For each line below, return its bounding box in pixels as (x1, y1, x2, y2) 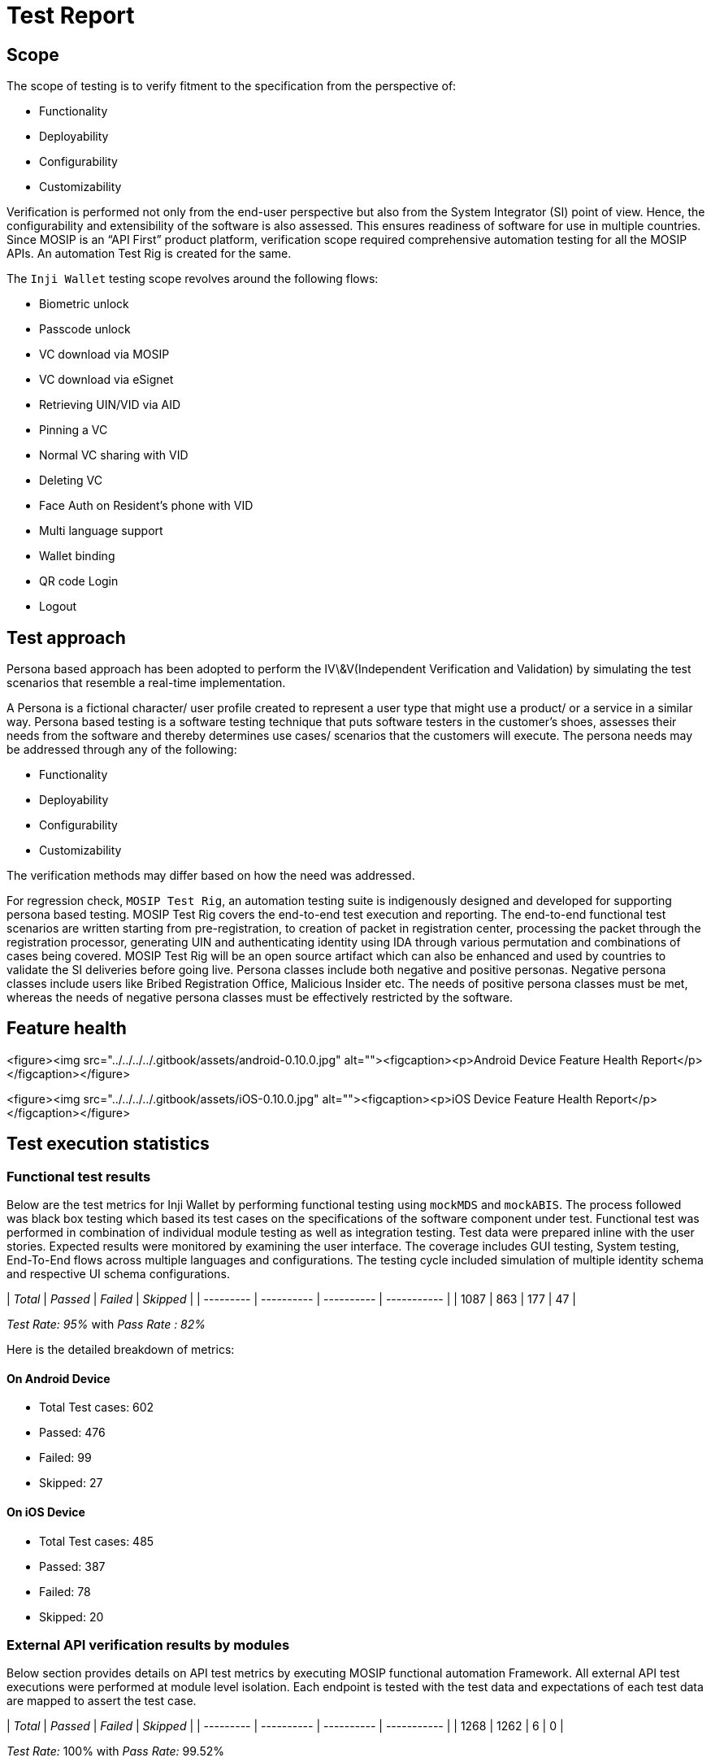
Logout (39, 599, 77, 614)
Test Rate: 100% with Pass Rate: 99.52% (7, 1744, 224, 1759)
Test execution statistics (7, 1133, 210, 1155)
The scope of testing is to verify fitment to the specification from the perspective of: (7, 79, 457, 94)
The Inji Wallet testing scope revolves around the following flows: (7, 272, 379, 286)
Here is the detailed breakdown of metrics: (7, 1342, 235, 1357)
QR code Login (39, 574, 119, 589)
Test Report (7, 2, 135, 29)
